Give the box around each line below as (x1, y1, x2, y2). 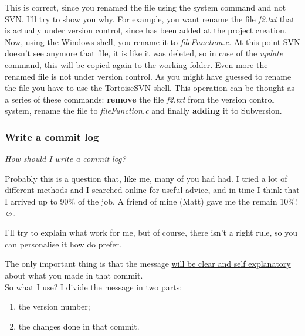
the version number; (18, 300, 90, 313)
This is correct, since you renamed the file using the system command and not (5, 1, 286, 13)
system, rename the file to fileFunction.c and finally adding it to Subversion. (5, 104, 282, 117)
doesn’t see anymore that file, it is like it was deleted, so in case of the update (5, 47, 283, 59)
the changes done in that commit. (18, 320, 140, 332)
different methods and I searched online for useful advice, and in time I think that (5, 184, 300, 196)
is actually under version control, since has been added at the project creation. (5, 24, 287, 36)
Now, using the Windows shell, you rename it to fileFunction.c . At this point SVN (5, 35, 300, 47)
